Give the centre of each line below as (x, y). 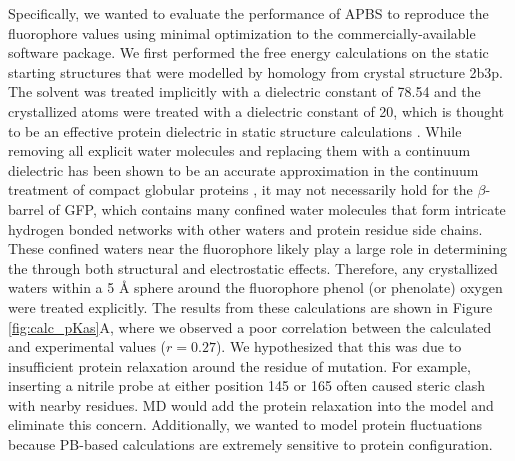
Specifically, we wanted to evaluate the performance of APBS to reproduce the (248, 13)
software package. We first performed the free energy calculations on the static (248, 52)
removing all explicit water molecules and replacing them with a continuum (239, 150)
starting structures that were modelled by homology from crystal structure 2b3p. (255, 71)
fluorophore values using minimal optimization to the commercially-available (242, 32)
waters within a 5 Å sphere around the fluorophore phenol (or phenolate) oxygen (255, 287)
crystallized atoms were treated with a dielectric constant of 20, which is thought (256, 110)
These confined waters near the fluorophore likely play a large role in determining (257, 248)
